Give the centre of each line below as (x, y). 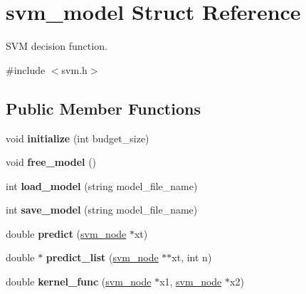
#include (26, 69)
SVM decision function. (57, 46)
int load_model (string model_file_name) (102, 185)
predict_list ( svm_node (102, 257)
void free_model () (51, 162)
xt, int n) (192, 257)
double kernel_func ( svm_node (79, 282)
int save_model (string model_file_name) (102, 210)
